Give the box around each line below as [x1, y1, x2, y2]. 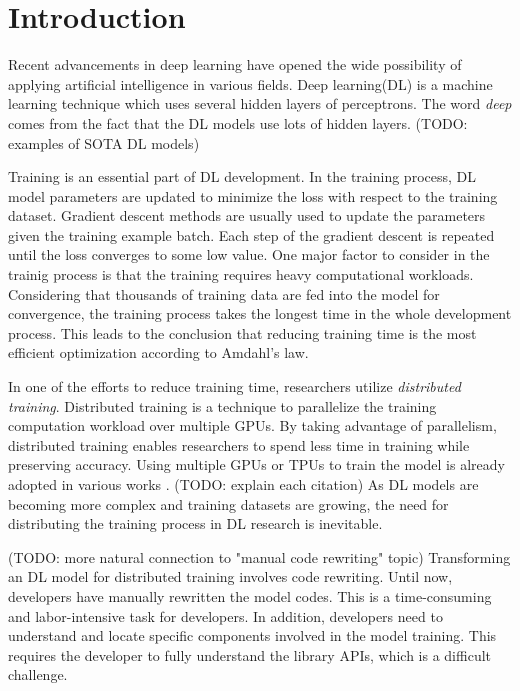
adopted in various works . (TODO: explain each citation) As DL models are [8, 474, 479, 494]
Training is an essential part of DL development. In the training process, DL [8, 166, 476, 187]
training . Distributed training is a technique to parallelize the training [8, 395, 437, 416]
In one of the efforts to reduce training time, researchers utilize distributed [8, 376, 461, 397]
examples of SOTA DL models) [8, 132, 200, 153]
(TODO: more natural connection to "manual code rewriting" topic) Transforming [8, 546, 511, 567]
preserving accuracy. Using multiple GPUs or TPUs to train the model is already [8, 454, 505, 475]
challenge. [8, 664, 68, 685]
